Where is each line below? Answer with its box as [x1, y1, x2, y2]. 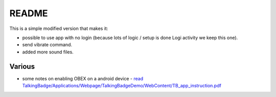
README [9, 8, 48, 19]
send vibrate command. [22, 42, 73, 48]
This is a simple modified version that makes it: [9, 25, 108, 31]
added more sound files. [22, 49, 74, 55]
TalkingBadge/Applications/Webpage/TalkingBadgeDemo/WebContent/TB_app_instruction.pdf [22, 83, 222, 89]
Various [9, 62, 35, 71]
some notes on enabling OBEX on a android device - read [22, 75, 143, 81]
